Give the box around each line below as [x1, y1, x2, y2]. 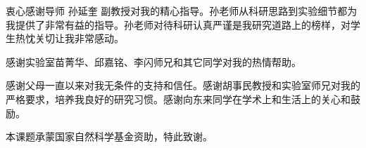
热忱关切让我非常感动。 [15, 31, 124, 46]
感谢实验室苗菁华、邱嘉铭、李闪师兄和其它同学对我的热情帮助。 [6, 54, 301, 69]
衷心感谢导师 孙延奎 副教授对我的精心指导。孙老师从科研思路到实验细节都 [6, 4, 348, 18]
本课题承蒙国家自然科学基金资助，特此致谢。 [6, 129, 213, 144]
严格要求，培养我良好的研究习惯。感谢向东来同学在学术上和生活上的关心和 [6, 91, 351, 106]
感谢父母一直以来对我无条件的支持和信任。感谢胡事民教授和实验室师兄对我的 [6, 78, 360, 93]
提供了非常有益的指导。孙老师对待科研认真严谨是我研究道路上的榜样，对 [15, 17, 351, 32]
